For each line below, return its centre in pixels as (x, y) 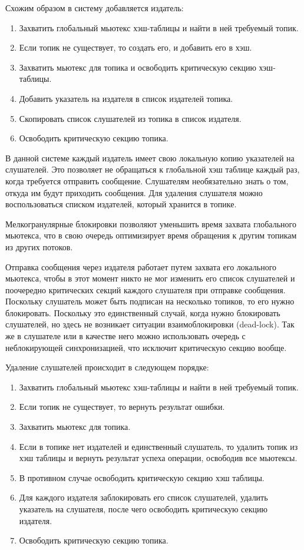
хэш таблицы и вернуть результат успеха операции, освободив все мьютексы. (158, 458)
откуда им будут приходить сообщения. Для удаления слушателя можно (134, 192)
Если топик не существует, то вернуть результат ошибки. (122, 407)
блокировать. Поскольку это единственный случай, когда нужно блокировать (143, 312)
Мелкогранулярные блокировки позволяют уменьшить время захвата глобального (151, 223)
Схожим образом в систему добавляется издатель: (95, 8)
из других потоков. (39, 246)
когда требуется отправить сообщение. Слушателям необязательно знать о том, (147, 180)
